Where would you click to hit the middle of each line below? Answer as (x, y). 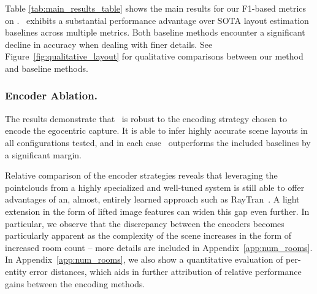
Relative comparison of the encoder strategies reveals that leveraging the (141, 175)
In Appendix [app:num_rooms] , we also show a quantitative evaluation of (144, 259)
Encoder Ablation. (51, 95)
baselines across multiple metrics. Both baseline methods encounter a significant (155, 32)
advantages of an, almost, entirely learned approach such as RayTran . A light (152, 199)
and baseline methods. (47, 68)
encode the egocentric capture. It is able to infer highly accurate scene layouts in (156, 130)
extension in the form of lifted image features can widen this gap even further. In (157, 211)
